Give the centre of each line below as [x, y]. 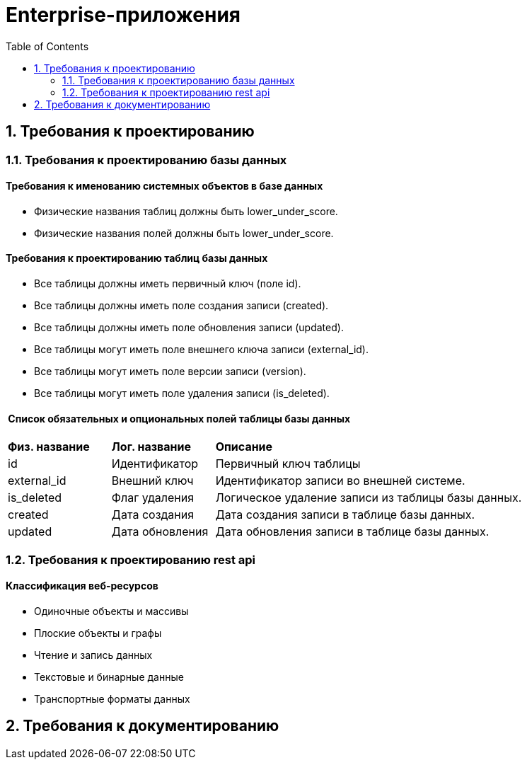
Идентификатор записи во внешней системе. [340, 481]
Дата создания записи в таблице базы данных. [345, 515]
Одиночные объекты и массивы [111, 611]
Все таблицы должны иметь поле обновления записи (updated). [189, 328]
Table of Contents [47, 46]
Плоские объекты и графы [98, 633]
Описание [244, 447]
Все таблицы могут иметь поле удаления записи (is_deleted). [182, 393]
